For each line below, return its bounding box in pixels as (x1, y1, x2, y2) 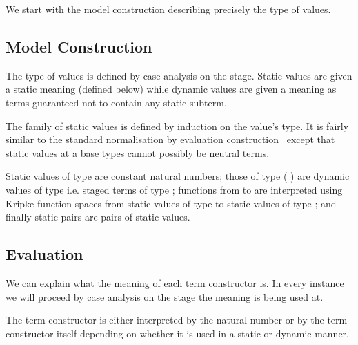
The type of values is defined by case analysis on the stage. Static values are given (6, 68, 352, 82)
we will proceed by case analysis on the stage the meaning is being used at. (6, 289, 324, 304)
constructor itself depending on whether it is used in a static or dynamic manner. (6, 326, 349, 340)
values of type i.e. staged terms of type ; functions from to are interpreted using (6, 182, 343, 196)
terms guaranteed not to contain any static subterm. (6, 95, 227, 109)
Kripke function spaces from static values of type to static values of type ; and (6, 196, 337, 210)
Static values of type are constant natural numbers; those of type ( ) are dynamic (6, 169, 350, 183)
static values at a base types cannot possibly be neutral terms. (6, 145, 270, 160)
